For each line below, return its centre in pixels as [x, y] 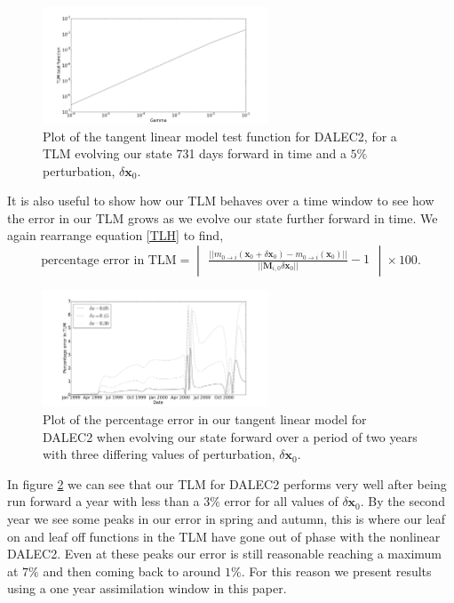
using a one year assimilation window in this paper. [147, 588]
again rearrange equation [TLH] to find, [115, 235]
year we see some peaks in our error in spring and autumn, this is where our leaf [227, 519]
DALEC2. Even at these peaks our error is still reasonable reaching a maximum [225, 554]
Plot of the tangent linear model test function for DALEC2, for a [220, 136]
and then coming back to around [132, 571]
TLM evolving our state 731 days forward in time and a [195, 153]
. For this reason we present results [336, 571]
